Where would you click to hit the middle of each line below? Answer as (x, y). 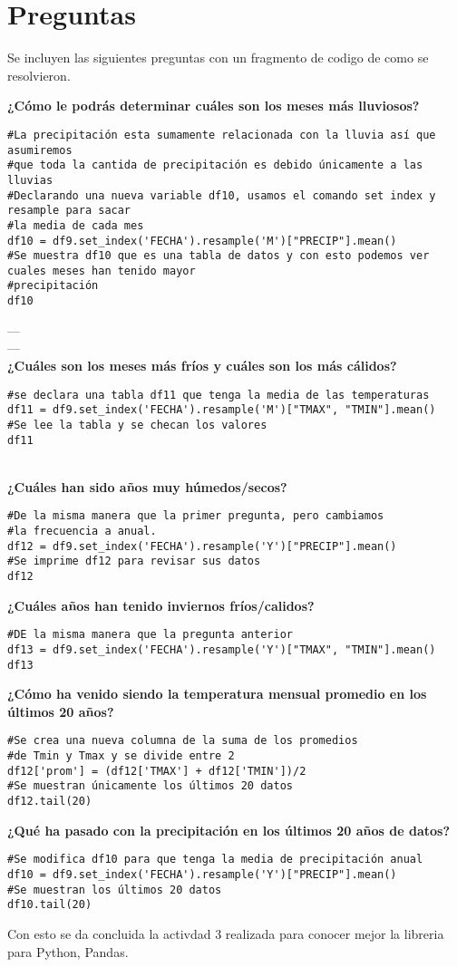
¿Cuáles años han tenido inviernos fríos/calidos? (161, 605)
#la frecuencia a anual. (82, 532)
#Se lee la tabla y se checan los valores (137, 425)
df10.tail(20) (50, 905)
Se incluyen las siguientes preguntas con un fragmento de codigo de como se (218, 58)
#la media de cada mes (76, 225)
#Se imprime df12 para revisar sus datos (134, 561)
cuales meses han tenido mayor (102, 271)
